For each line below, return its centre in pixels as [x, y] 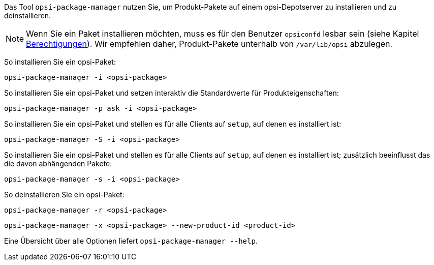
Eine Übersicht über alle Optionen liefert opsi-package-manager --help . [131, 241]
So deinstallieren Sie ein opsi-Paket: [64, 195]
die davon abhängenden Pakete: [58, 164]
